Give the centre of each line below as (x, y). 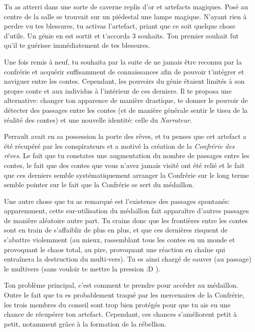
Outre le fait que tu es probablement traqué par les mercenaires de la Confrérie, (124, 295)
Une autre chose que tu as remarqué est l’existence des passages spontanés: (117, 201)
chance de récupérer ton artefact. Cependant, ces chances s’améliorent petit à (121, 314)
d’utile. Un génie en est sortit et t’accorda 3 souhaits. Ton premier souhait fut (121, 35)
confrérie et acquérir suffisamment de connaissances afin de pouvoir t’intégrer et (124, 71)
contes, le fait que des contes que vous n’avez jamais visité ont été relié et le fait (124, 165)
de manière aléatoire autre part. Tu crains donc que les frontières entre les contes (126, 220)
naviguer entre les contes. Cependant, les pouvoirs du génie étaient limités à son (124, 81)
